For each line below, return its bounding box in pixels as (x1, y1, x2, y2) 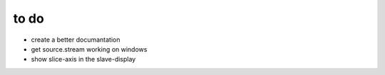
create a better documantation (31, 35, 120, 44)
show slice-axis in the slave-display (31, 55, 136, 64)
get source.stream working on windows (31, 45, 148, 53)
